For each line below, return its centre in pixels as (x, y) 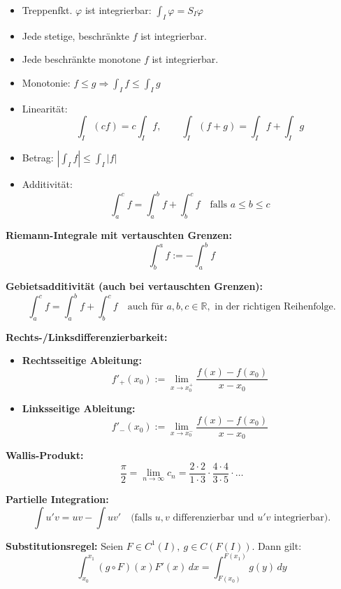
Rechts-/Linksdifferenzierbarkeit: (87, 336)
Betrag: (38, 158)
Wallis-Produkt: (45, 455)
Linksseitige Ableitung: (79, 408)
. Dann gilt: (277, 545)
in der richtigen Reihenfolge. (275, 307)
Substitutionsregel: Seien (65, 545)
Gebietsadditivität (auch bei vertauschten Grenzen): (135, 285)
